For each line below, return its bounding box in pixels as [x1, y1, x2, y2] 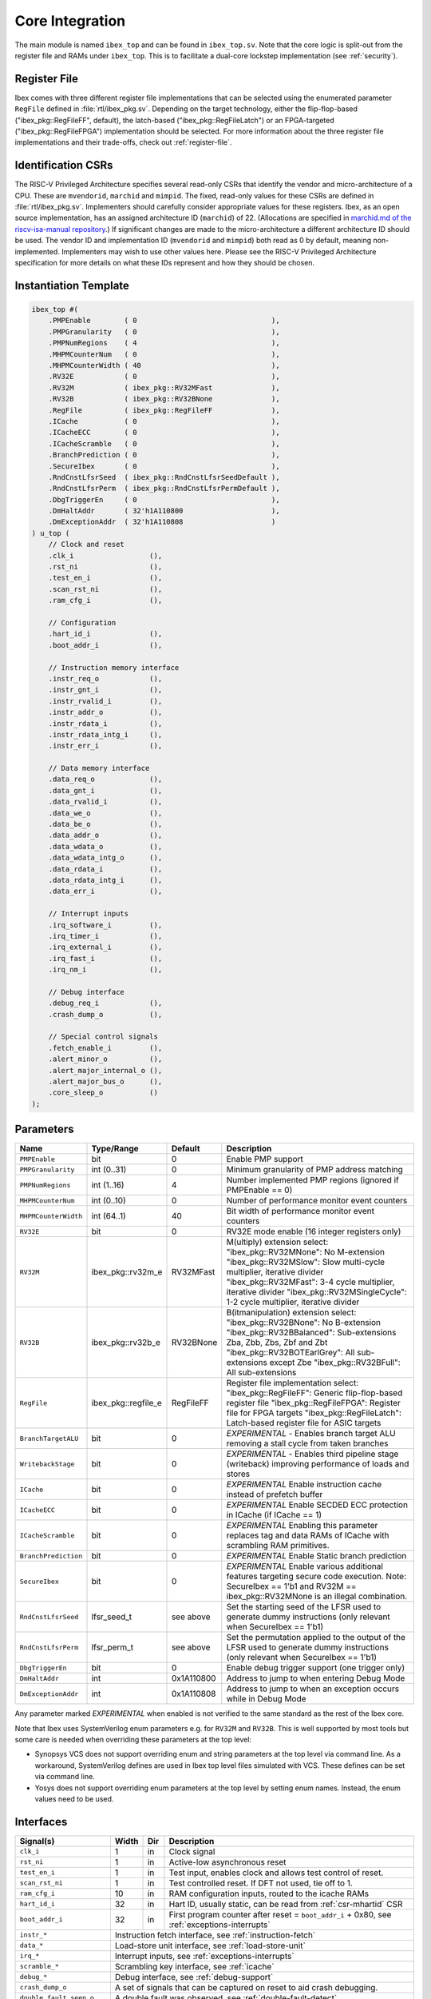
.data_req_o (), [48, 775, 163, 784]
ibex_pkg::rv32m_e [91, 1267, 163, 1278]
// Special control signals [48, 1032, 159, 1041]
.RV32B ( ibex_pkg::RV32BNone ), [48, 394, 280, 404]
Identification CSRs [14, 158, 113, 172]
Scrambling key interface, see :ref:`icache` [114, 1961, 275, 1972]
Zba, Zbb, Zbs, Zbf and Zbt [226, 1337, 328, 1348]
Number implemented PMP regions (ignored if [226, 1175, 399, 1186]
